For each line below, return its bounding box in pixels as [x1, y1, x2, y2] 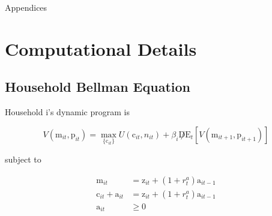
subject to [5, 152, 41, 165]
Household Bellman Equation [5, 77, 190, 96]
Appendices [5, 1, 47, 13]
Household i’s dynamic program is [5, 106, 130, 118]
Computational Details [5, 36, 197, 61]
